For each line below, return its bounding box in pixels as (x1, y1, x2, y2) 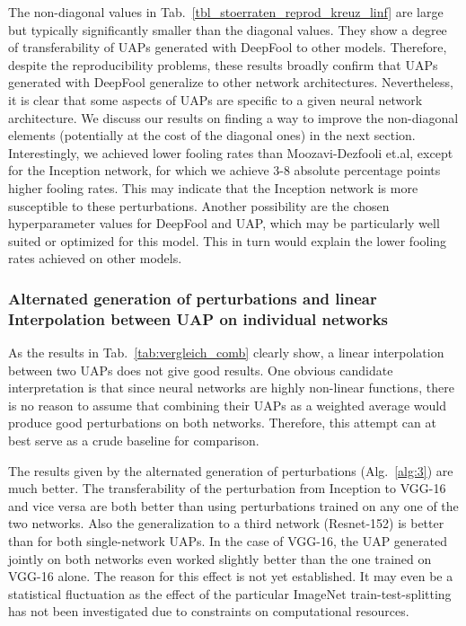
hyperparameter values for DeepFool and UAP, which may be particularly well (8, 214, 440, 233)
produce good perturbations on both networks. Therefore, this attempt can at (8, 413, 436, 432)
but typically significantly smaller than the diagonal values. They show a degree (8, 20, 447, 39)
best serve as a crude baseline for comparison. (8, 431, 259, 450)
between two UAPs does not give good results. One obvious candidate (8, 360, 393, 379)
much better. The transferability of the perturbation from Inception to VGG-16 (8, 479, 446, 498)
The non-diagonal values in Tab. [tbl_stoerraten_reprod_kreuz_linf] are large (8, 3, 444, 21)
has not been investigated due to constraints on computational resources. (8, 602, 409, 621)
